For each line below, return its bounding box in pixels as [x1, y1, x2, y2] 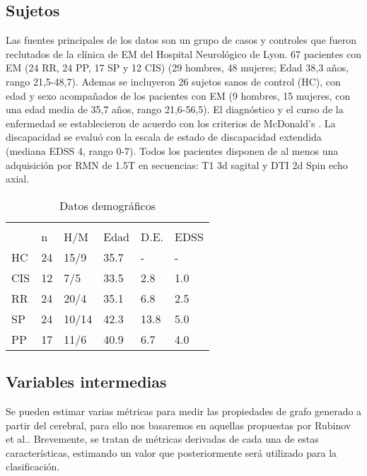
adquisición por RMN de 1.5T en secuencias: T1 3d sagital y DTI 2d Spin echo [6, 157, 348, 172]
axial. [6, 171, 30, 186]
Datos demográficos [59, 197, 156, 214]
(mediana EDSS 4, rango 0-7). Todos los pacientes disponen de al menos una [6, 143, 339, 158]
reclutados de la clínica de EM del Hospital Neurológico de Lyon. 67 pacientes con [6, 46, 362, 61]
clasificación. [6, 459, 60, 474]
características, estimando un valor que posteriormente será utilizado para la [6, 445, 337, 460]
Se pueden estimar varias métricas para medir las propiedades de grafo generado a [6, 403, 362, 418]
